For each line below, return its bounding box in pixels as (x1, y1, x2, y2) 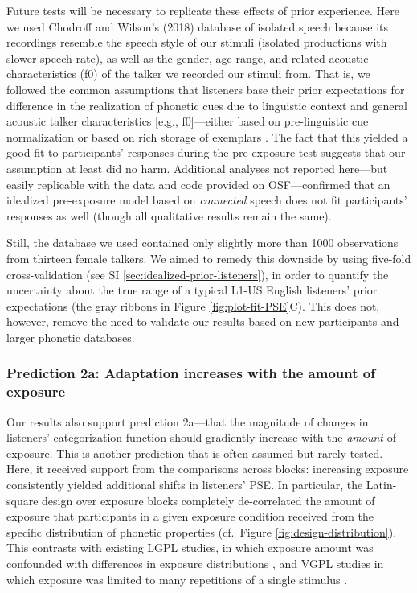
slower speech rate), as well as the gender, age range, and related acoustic (6, 49, 369, 66)
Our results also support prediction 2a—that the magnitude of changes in (6, 413, 369, 430)
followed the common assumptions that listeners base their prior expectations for (6, 80, 405, 97)
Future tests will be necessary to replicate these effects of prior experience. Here (6, 2, 399, 19)
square (6, 492, 39, 509)
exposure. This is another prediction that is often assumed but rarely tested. (6, 444, 383, 461)
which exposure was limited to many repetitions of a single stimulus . (6, 570, 348, 587)
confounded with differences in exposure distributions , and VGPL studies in (6, 554, 384, 571)
